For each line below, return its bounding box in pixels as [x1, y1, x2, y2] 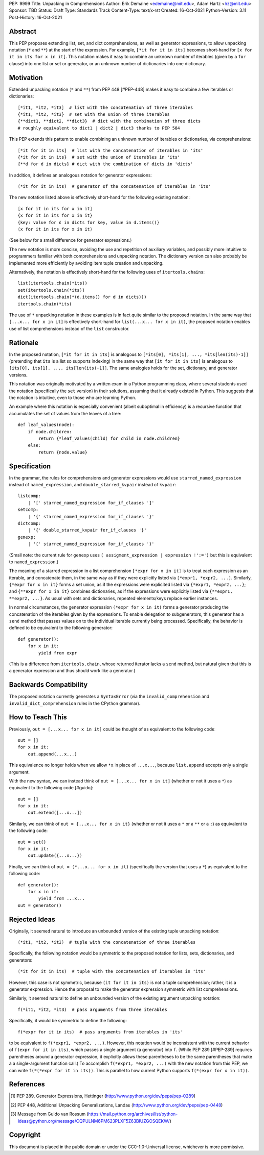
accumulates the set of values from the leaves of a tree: [9, 410, 122, 416]
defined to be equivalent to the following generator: [9, 625, 113, 631]
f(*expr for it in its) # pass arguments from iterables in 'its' [18, 1029, 183, 1034]
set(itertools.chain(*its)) [18, 287, 85, 293]
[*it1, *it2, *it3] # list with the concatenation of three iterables [18, 104, 193, 110]
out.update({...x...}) [27, 853, 83, 858]
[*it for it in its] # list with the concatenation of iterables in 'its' [18, 148, 203, 153]
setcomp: [18, 507, 39, 512]
